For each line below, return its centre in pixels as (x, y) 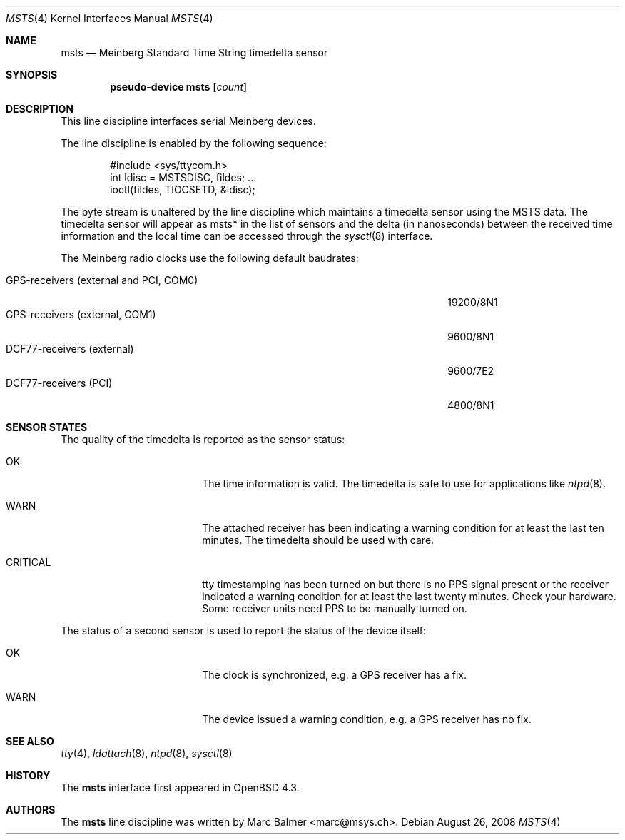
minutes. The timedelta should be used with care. (318, 540)
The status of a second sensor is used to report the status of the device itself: (244, 631)
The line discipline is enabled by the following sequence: (194, 143)
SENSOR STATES (47, 427)
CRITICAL (29, 562)
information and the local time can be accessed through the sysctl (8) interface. (247, 236)
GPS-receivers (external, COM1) (81, 314)
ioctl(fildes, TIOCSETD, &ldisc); (183, 189)
